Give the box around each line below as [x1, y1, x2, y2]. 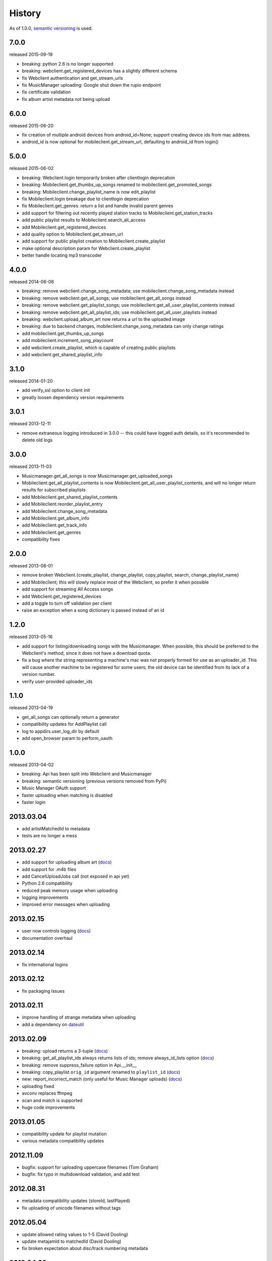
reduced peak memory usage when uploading [22, 887, 118, 893]
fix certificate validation [22, 89, 71, 95]
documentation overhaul [22, 935, 73, 941]
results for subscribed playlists [22, 487, 86, 493]
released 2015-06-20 [9, 123, 54, 129]
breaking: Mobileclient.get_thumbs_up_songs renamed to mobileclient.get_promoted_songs [22, 182, 212, 188]
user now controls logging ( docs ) [22, 928, 91, 934]
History [9, 8, 41, 19]
